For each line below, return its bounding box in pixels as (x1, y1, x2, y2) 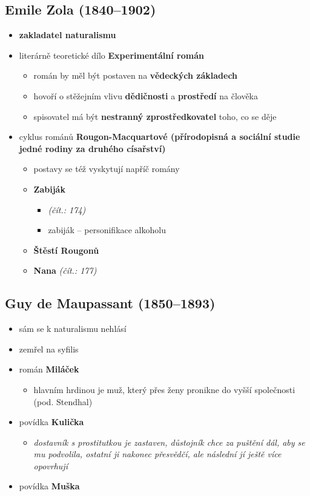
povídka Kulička (19, 415, 84, 428)
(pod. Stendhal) (33, 395, 93, 408)
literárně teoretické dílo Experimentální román (19, 48, 204, 61)
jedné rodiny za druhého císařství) (19, 142, 166, 154)
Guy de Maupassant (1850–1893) (5, 294, 216, 312)
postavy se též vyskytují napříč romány (33, 162, 180, 175)
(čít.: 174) (48, 203, 86, 216)
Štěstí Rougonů (33, 243, 99, 256)
